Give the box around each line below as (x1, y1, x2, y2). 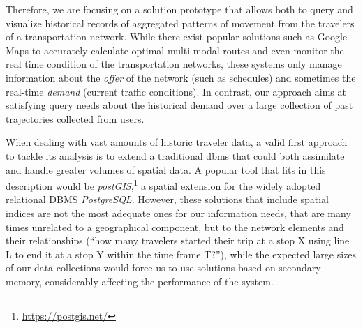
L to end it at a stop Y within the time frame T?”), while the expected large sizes (6, 246, 357, 261)
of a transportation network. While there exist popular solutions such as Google (6, 29, 348, 44)
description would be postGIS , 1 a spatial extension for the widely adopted (6, 177, 321, 193)
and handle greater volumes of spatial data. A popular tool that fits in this (6, 162, 326, 177)
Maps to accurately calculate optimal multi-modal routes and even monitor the (6, 43, 344, 57)
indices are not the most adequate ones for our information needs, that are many (6, 205, 351, 220)
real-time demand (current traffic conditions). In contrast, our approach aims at (6, 84, 346, 98)
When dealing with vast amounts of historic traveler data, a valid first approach (6, 135, 348, 149)
